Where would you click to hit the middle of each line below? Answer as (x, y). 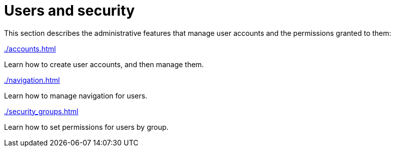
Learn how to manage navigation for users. (76, 95)
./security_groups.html (41, 111)
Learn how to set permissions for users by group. (86, 127)
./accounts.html (30, 48)
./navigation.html (32, 80)
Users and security (69, 11)
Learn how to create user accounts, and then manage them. (104, 64)
